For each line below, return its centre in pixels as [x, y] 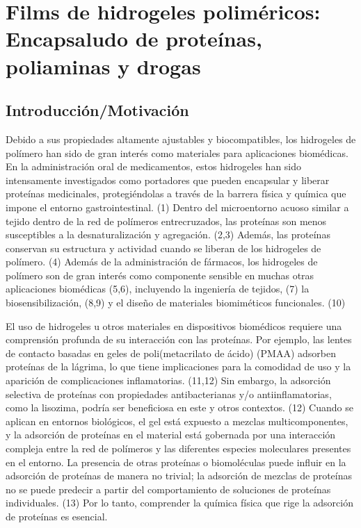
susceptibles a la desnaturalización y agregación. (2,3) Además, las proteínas [168, 234]
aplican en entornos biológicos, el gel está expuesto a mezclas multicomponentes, [177, 421]
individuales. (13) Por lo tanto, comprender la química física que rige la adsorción [179, 503]
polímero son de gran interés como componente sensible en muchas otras [160, 275]
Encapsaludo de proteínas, [134, 39]
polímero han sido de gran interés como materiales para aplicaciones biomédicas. [177, 152]
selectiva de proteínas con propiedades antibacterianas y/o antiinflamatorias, [169, 394]
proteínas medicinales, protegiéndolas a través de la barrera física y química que [176, 193]
